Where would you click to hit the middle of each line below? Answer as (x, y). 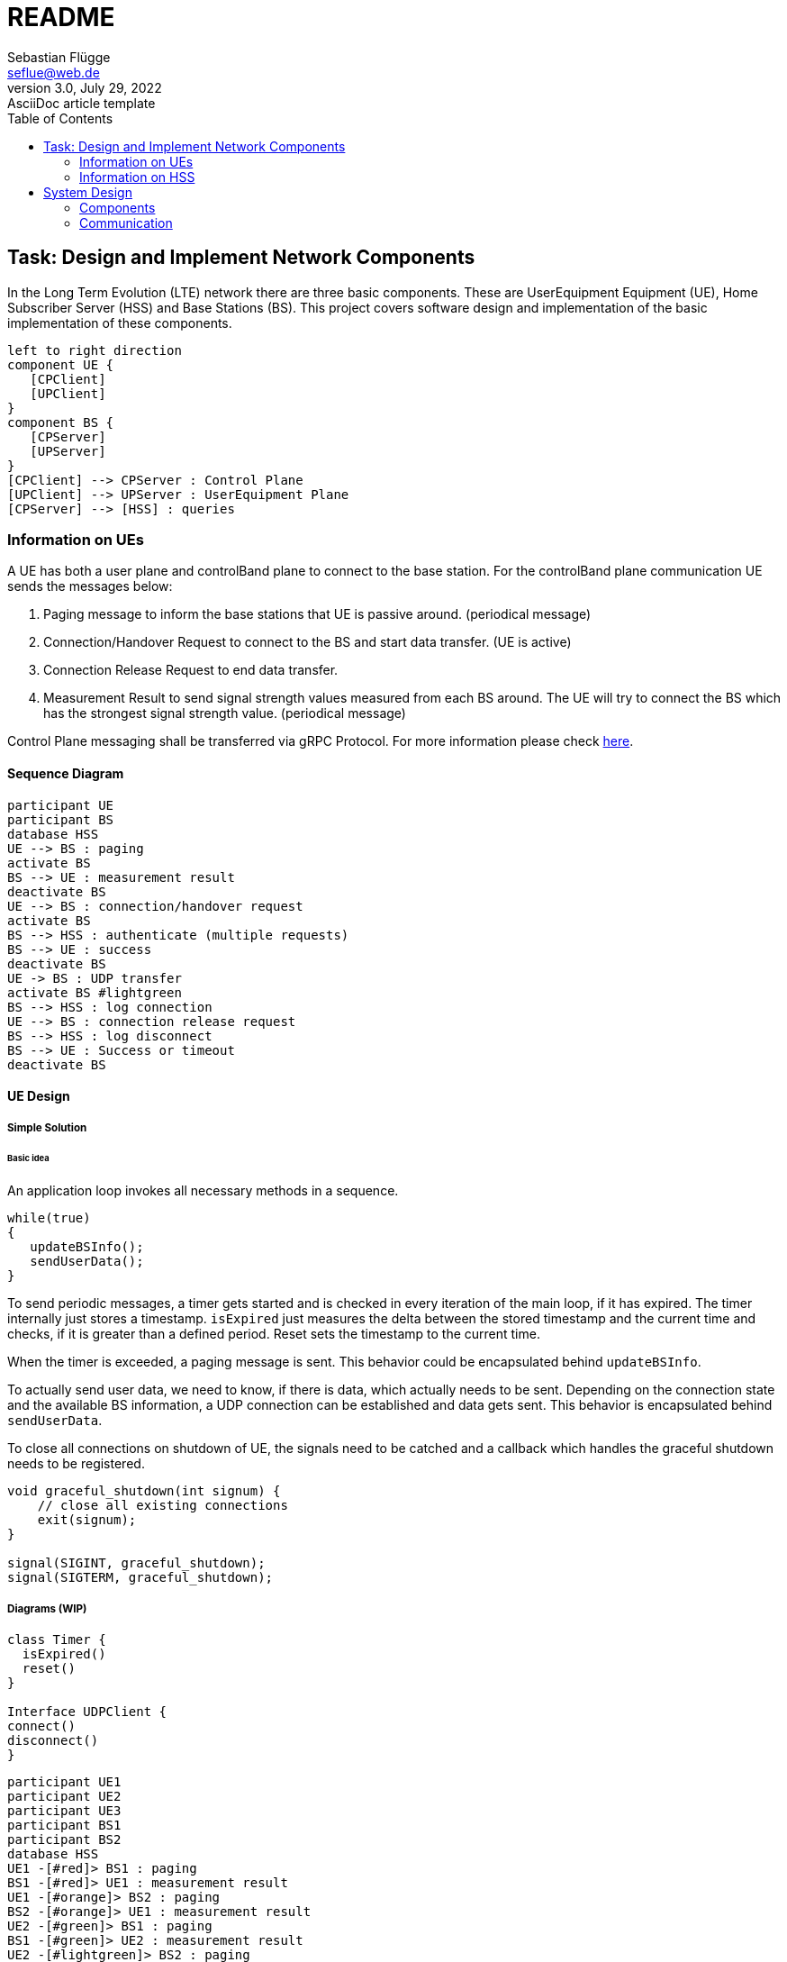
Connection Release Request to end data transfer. (191, 670)
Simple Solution (47, 1127)
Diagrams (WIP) (47, 1608)
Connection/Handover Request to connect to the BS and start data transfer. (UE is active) (308, 642)
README (61, 17)
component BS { (61, 422)
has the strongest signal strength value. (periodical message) (225, 713)
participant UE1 (64, 1782)
